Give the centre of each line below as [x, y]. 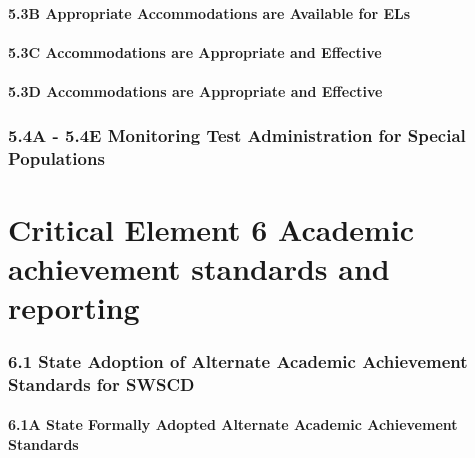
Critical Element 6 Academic [211, 228]
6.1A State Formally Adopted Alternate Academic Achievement [233, 424]
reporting [74, 306]
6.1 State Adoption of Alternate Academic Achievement [238, 361]
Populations [56, 158]
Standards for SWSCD [101, 383]
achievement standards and [199, 267]
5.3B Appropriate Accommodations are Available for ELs [209, 12]
